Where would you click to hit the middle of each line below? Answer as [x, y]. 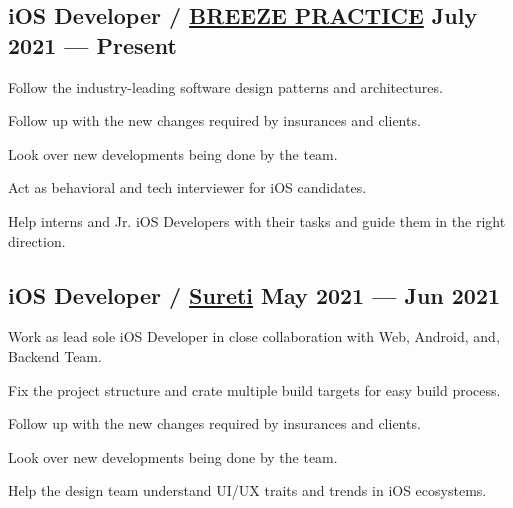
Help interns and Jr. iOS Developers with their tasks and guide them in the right [257, 220]
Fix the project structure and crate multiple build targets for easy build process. [254, 389]
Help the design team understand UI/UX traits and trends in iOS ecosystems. [247, 490]
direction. [37, 240]
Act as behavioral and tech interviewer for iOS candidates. [187, 187]
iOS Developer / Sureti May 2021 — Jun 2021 [254, 294]
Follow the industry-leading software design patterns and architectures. [225, 86]
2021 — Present [92, 44]
